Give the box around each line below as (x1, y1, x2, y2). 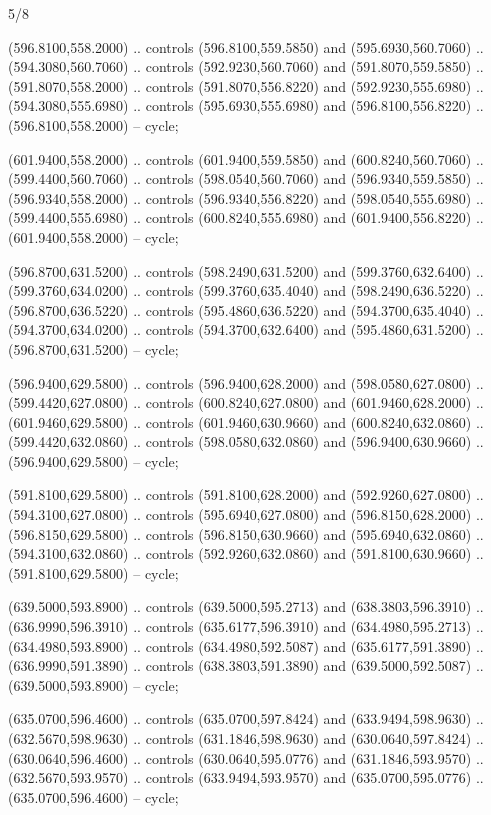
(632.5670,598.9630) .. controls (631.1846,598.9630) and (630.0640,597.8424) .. (8, 728, 484, 748)
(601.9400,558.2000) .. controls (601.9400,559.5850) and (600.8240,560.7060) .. (8, 148, 484, 169)
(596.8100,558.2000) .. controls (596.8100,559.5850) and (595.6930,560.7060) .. (8, 36, 484, 57)
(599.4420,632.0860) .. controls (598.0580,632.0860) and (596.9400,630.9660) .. (8, 431, 484, 452)
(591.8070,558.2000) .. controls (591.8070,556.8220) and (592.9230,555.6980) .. (8, 75, 484, 96)
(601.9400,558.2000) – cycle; (8, 226, 179, 247)
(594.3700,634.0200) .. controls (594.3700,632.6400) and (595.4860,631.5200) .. (8, 319, 484, 340)
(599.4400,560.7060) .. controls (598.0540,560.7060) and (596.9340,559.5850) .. (8, 168, 484, 189)
